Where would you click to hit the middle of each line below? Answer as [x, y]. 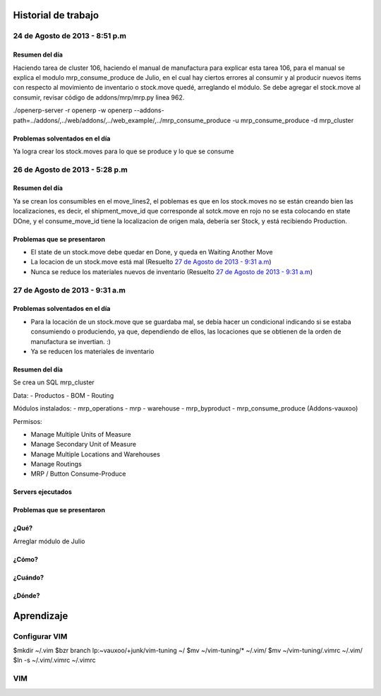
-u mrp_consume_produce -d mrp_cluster [293, 120]
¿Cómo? [25, 559]
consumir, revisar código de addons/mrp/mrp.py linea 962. [99, 97]
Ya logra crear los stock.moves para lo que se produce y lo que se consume [123, 151]
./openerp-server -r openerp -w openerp [73, 110]
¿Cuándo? [28, 577]
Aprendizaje [41, 616]
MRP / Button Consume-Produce [78, 474]
